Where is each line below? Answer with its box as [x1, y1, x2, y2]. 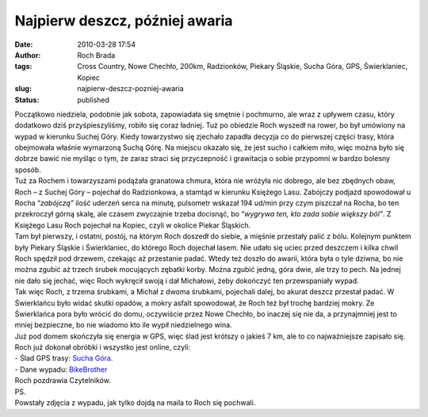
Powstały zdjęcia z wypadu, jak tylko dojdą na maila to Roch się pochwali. [14, 398, 256, 407]
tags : [14, 62, 32, 71]
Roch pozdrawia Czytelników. [14, 376, 111, 385]
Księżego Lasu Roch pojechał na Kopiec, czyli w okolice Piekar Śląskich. [14, 220, 251, 230]
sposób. [14, 165, 41, 174]
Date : [14, 40, 33, 49]
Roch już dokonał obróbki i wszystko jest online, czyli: [14, 342, 190, 352]
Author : [14, 50, 41, 59]
